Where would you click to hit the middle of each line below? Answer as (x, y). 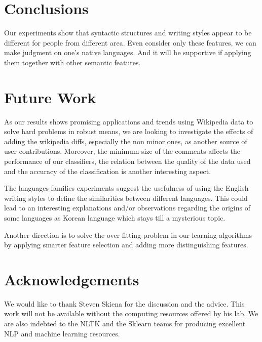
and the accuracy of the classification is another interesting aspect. (108, 171)
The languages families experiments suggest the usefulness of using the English (126, 188)
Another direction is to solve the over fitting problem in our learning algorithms (128, 234)
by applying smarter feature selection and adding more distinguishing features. (126, 245)
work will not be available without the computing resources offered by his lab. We (131, 313)
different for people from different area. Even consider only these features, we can (130, 42)
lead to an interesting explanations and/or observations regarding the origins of (127, 208)
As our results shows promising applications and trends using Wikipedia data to (129, 121)
